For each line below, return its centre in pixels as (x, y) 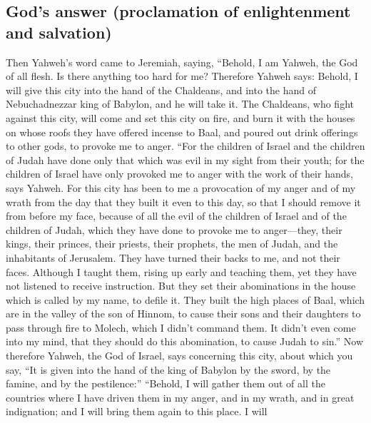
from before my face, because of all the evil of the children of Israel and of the (176, 216)
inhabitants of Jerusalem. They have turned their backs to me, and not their (173, 257)
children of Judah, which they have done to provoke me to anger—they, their (174, 229)
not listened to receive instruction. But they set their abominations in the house (181, 286)
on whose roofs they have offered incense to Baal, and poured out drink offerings (182, 132)
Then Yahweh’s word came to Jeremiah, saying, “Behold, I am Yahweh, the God (182, 62)
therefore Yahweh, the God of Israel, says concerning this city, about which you (179, 356)
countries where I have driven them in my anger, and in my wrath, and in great (180, 397)
